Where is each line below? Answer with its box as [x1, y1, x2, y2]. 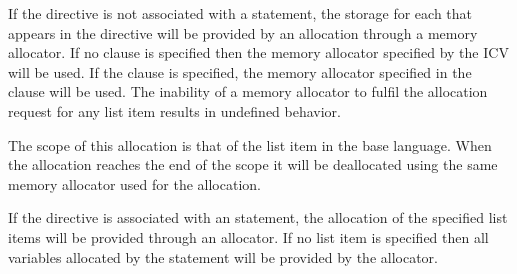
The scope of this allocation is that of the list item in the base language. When [8, 134, 492, 155]
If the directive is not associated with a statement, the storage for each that [8, 3, 473, 23]
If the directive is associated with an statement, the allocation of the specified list [8, 207, 508, 228]
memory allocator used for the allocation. [8, 173, 261, 194]
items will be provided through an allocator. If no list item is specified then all [8, 226, 489, 247]
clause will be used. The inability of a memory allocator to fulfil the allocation [8, 81, 488, 102]
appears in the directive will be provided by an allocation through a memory [8, 22, 478, 43]
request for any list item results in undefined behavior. [8, 100, 341, 121]
